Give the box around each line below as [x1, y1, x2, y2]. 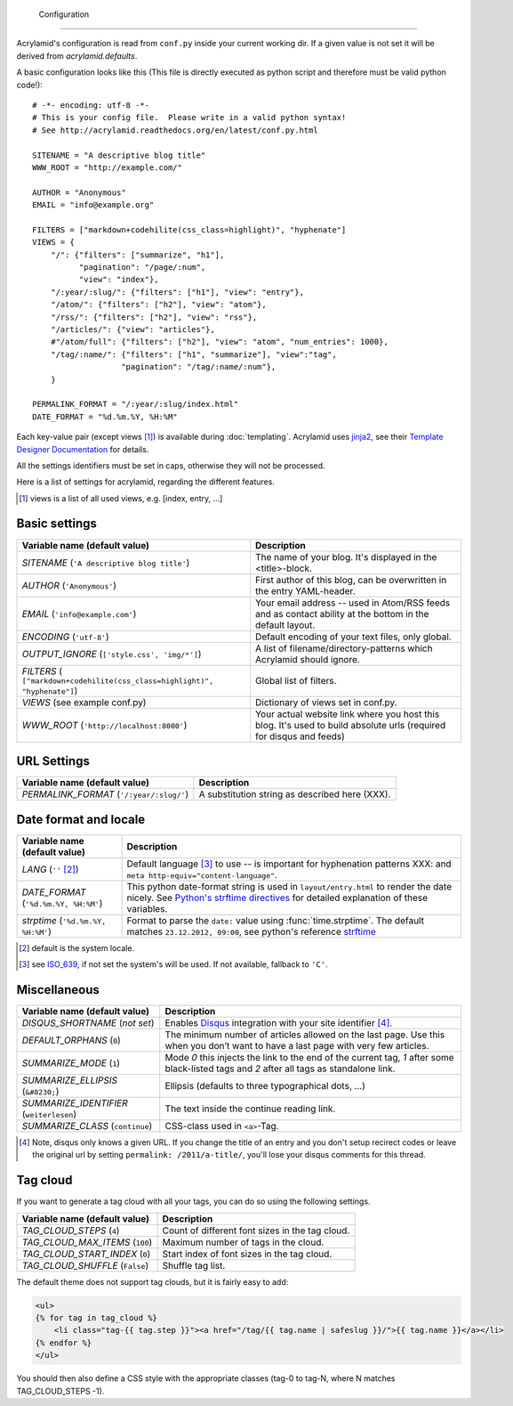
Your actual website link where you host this [254, 708, 440, 720]
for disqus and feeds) [254, 730, 346, 743]
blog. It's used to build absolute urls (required [254, 719, 446, 731]
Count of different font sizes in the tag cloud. [162, 1224, 350, 1237]
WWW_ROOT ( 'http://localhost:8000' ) [21, 719, 188, 731]
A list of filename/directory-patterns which [254, 642, 433, 654]
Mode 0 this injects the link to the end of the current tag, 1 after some [164, 1051, 454, 1063]
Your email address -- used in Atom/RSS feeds [254, 597, 451, 609]
